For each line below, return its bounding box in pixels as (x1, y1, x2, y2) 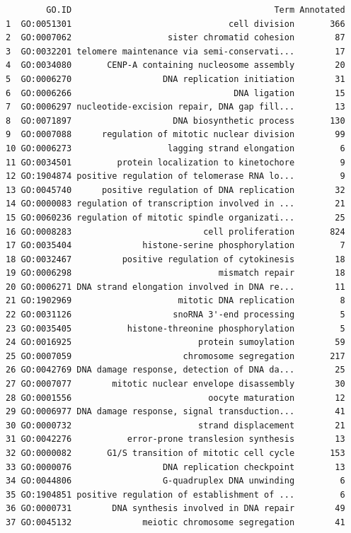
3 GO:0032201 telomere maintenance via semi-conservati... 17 (6, 46, 345, 57)
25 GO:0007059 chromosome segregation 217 (6, 351, 345, 361)
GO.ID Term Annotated (46, 5, 345, 15)
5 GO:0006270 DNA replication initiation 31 (6, 74, 345, 84)
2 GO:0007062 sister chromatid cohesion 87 (6, 33, 345, 43)
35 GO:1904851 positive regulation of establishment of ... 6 (6, 489, 345, 500)
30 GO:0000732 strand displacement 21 (6, 420, 345, 430)
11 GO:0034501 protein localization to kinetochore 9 (6, 157, 345, 168)
